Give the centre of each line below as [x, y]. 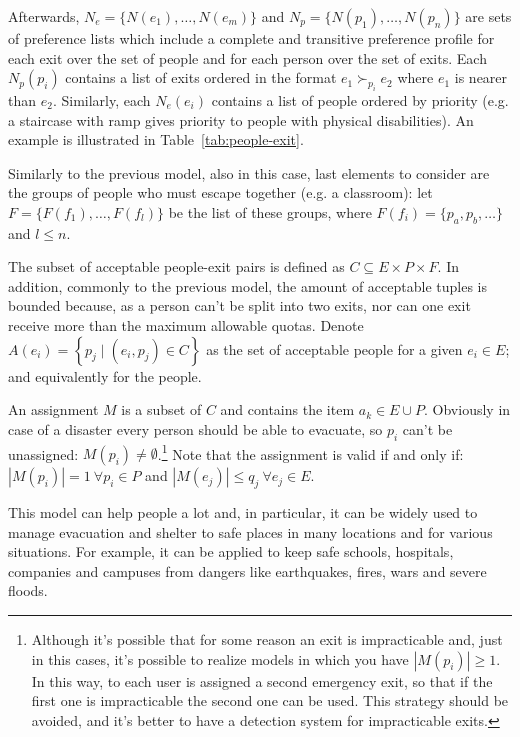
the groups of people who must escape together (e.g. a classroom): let [220, 192]
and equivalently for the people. [105, 375]
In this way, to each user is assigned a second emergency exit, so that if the [262, 680]
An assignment [53, 409]
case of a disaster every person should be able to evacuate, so [195, 428]
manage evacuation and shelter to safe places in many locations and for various [250, 531]
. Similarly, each [101, 99]
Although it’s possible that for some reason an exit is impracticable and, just [267, 639]
